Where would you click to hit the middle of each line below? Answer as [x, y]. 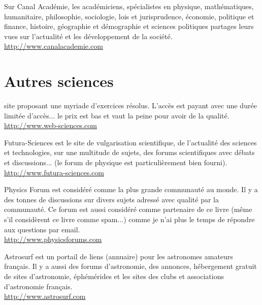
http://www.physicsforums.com [53, 239]
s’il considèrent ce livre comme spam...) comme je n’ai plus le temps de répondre [129, 219]
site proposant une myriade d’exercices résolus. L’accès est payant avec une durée [130, 105]
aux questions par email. [42, 229]
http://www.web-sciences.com [51, 125]
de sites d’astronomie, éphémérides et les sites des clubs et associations [114, 276]
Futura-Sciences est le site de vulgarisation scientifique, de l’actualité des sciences [130, 142]
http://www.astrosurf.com [45, 296]
